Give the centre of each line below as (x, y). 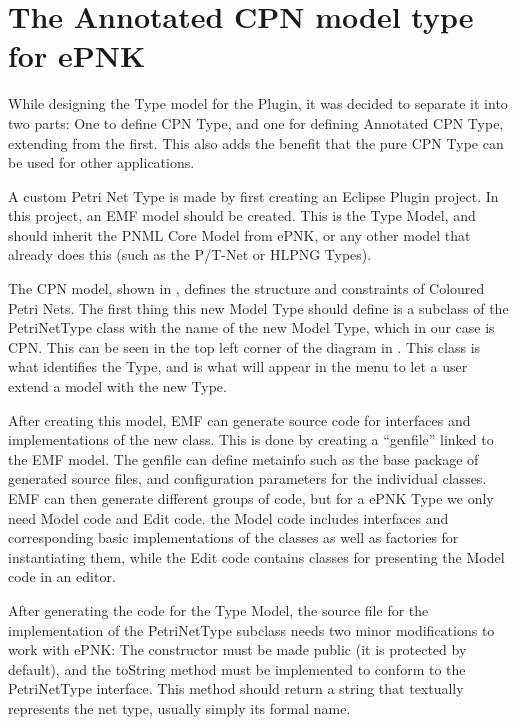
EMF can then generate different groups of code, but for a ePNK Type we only (251, 498)
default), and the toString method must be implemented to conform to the (237, 668)
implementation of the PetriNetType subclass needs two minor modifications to (251, 629)
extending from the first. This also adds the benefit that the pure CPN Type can (256, 142)
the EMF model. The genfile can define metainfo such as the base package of (243, 458)
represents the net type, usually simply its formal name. (179, 707)
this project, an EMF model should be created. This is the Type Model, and (242, 215)
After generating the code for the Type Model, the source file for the (218, 609)
